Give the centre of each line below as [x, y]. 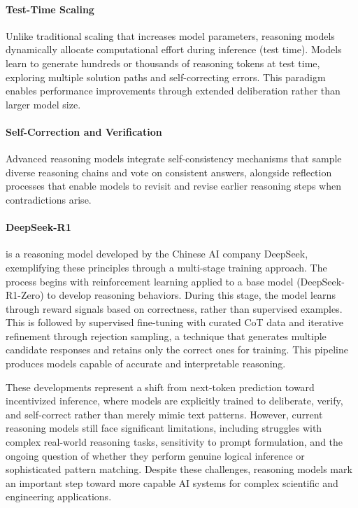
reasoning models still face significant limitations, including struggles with [164, 428]
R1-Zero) [25, 295]
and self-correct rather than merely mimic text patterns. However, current [164, 414]
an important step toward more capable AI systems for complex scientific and [172, 482]
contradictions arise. [49, 199]
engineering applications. [59, 496]
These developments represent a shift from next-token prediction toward [160, 387]
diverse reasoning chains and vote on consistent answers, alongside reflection [169, 172]
